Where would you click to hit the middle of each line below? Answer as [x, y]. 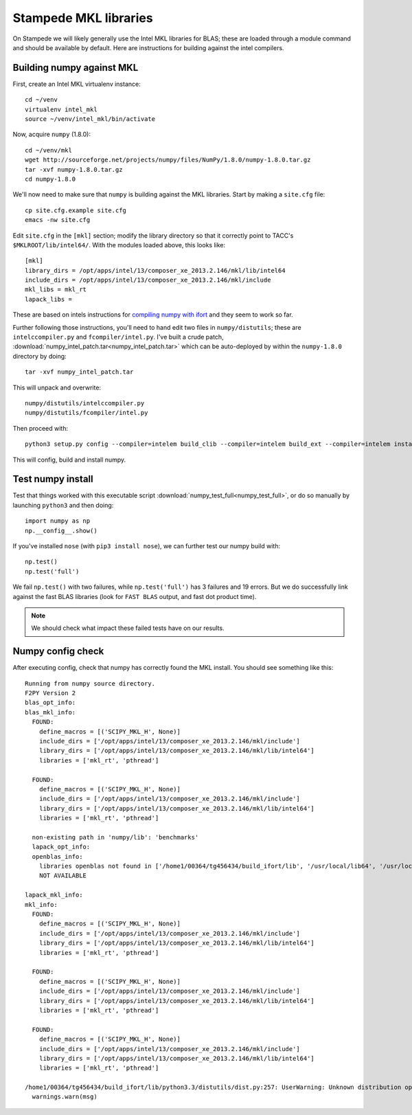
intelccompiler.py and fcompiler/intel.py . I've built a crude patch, [118, 337]
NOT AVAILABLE [63, 876]
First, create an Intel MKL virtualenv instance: [77, 84]
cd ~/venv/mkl [48, 150]
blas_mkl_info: [50, 712]
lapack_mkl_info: [54, 895]
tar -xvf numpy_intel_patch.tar [79, 372]
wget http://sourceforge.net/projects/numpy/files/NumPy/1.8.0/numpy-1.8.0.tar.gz [168, 160]
